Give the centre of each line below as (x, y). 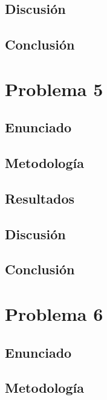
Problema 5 (54, 89)
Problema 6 (54, 314)
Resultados (40, 198)
